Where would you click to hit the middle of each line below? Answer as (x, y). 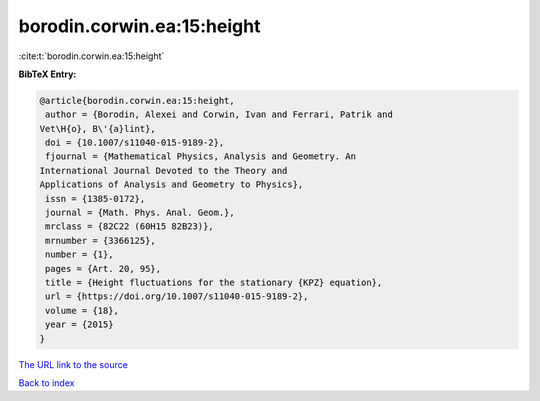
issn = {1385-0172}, (95, 198)
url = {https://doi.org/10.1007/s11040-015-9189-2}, (177, 296)
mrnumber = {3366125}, (101, 240)
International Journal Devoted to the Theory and (163, 170)
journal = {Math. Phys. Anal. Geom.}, (140, 213)
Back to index (46, 382)
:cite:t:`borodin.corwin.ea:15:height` (91, 56)
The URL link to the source (73, 364)
